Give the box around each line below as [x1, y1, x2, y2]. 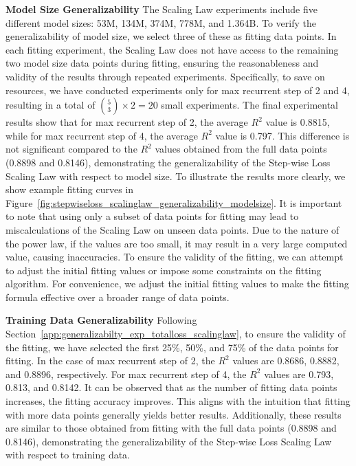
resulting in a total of [5, 98, 96, 112]
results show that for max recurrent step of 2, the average [5, 115, 248, 129]
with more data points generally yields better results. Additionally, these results [5, 407, 342, 421]
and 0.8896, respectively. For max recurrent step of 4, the [5, 366, 247, 381]
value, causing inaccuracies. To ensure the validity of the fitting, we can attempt [5, 249, 344, 264]
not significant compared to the [5, 142, 137, 156]
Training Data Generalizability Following [5, 313, 197, 327]
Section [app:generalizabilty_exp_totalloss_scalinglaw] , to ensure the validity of [5, 326, 346, 341]
